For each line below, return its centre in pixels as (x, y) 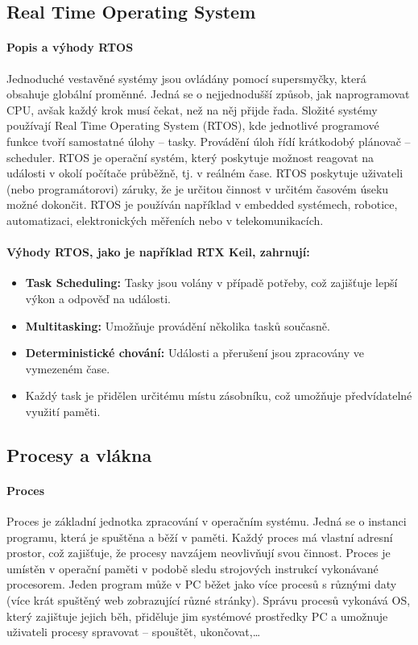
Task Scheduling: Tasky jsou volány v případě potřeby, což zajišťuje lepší (211, 283)
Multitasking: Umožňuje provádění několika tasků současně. (178, 325)
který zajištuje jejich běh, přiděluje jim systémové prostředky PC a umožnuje (197, 616)
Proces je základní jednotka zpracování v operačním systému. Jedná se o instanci (207, 521)
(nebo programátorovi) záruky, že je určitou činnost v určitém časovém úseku (198, 188)
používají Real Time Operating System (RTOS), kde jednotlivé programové (193, 125)
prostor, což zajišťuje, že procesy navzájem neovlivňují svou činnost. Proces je (199, 553)
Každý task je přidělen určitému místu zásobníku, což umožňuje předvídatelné (219, 395)
